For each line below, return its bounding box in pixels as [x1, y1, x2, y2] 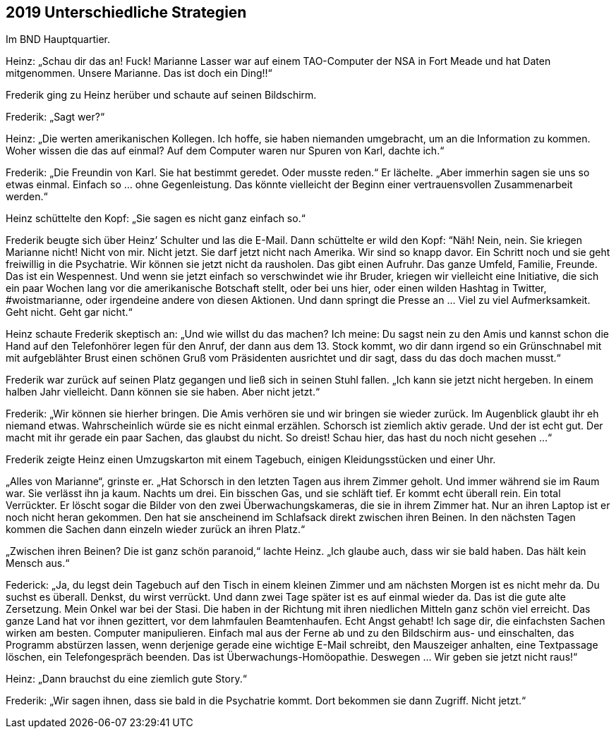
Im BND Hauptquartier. [6, 33, 111, 46]
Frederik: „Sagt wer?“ [6, 111, 105, 123]
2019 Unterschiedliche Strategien [6, 4, 247, 21]
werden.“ [6, 190, 48, 203]
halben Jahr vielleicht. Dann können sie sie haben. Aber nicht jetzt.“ [6, 386, 320, 398]
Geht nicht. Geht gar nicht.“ [6, 306, 133, 319]
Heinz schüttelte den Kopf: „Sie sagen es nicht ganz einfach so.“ [6, 212, 306, 225]
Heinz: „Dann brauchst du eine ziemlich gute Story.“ [6, 673, 247, 685]
